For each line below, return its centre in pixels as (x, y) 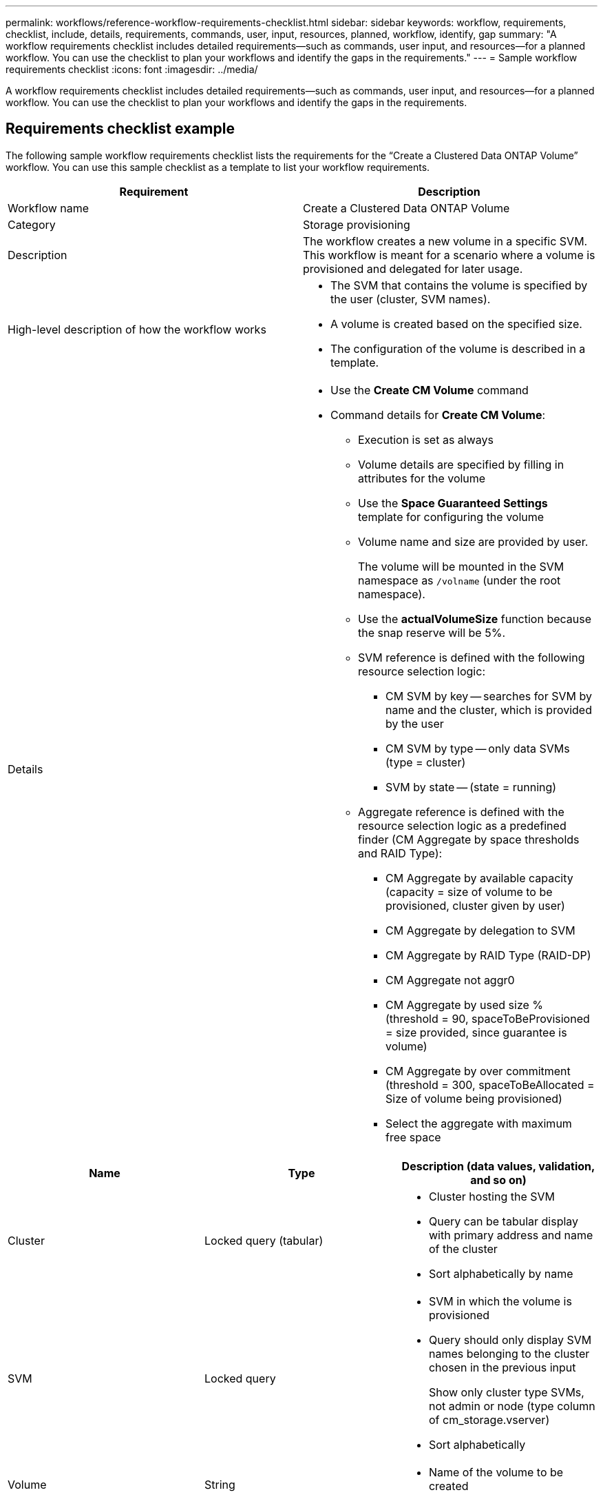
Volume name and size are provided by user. (473, 541)
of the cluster (463, 1249)
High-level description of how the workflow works (137, 329)
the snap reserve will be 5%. (432, 632)
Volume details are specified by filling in (461, 464)
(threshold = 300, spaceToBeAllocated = (490, 1084)
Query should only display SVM (510, 1340)
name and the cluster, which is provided (489, 710)
